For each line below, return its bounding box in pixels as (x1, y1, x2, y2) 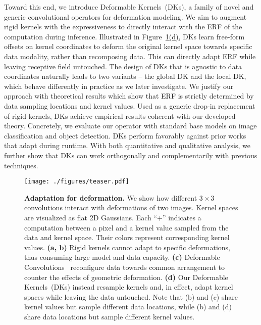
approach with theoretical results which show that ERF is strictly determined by (4, 90, 254, 101)
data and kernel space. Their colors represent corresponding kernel (24, 232, 230, 243)
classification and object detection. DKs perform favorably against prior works (4, 130, 246, 141)
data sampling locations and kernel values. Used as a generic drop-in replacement (4, 100, 255, 111)
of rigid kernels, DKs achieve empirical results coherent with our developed (4, 110, 236, 121)
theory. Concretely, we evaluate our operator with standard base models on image (4, 120, 257, 131)
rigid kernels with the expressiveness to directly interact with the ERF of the (4, 21, 242, 32)
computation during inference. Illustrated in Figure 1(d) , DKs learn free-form (4, 31, 245, 41)
